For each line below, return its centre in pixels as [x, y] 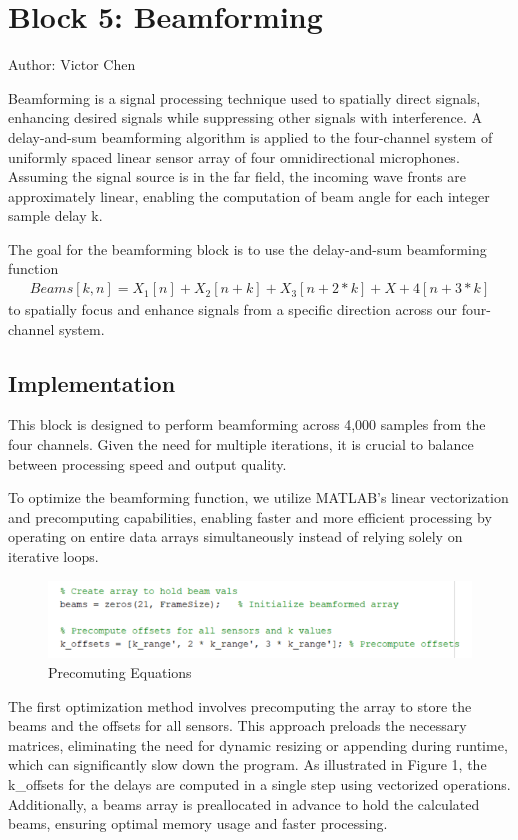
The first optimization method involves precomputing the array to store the [240, 705]
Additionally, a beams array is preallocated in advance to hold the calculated [244, 803]
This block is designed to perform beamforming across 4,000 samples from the [247, 424]
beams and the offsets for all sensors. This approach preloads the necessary [237, 725]
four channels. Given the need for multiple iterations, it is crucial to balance [241, 444]
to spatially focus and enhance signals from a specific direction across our [233, 309]
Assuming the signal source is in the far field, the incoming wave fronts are [237, 176]
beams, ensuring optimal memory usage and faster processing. [198, 823]
